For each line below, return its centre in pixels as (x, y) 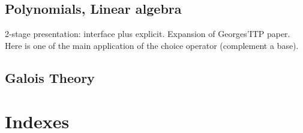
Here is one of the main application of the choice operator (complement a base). (152, 45)
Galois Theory (50, 77)
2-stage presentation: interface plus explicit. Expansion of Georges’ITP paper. (148, 34)
